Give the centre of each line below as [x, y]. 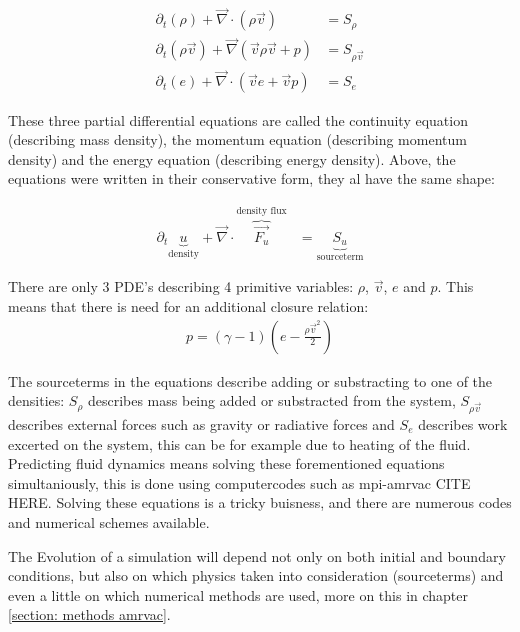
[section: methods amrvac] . [89, 614]
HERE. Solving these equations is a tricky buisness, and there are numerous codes [260, 502]
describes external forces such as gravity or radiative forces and [201, 424]
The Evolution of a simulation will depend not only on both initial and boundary [257, 555]
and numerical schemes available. [109, 521]
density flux [261, 211]
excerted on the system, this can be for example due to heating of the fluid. [239, 443]
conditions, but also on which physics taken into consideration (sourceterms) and [256, 575]
